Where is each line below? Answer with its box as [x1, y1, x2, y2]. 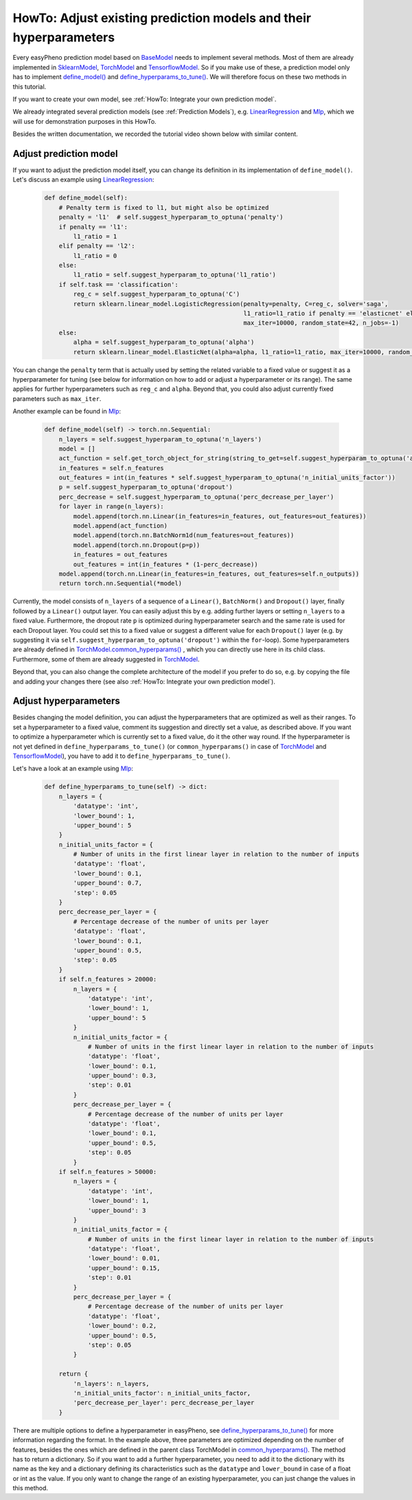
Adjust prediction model [12, 148, 118, 160]
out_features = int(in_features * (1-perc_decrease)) [73, 561, 258, 568]
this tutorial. [12, 83, 47, 91]
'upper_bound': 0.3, [87, 1072, 157, 1080]
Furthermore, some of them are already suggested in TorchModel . [12, 655, 200, 663]
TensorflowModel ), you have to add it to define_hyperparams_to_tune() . [12, 752, 231, 760]
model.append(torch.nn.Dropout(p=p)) [73, 541, 201, 549]
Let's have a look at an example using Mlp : [12, 764, 134, 773]
